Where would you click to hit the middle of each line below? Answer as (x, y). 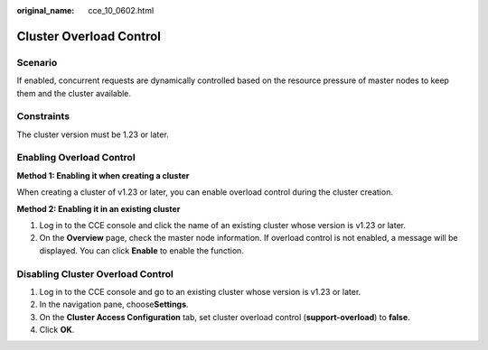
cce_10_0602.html (121, 10)
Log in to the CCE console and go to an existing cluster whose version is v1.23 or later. (200, 291)
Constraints (43, 116)
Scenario (37, 62)
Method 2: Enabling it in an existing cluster (99, 208)
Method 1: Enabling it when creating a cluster (103, 175)
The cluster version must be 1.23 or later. (93, 134)
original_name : (46, 10)
